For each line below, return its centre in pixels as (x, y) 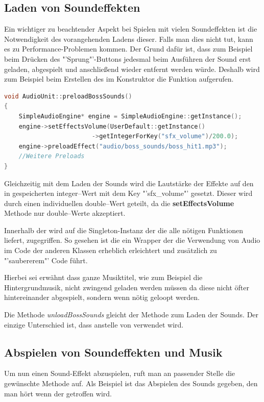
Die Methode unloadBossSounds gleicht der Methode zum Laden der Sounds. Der (131, 315)
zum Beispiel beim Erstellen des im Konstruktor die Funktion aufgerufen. (119, 79)
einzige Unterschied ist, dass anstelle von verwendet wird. (94, 324)
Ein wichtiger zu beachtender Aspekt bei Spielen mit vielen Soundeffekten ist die (131, 29)
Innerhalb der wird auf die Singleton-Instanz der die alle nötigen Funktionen (124, 230)
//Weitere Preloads (52, 156)
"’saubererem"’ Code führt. (46, 260)
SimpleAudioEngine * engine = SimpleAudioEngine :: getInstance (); (130, 116)
